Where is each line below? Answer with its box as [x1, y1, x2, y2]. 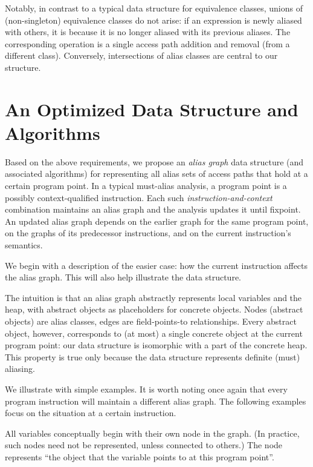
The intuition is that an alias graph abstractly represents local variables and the [5, 291, 302, 303]
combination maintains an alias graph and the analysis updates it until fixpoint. [5, 203, 301, 216]
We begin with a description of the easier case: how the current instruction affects [5, 259, 308, 271]
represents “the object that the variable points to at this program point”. [5, 450, 274, 463]
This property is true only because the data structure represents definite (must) [5, 350, 300, 363]
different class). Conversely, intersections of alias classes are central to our [5, 49, 278, 62]
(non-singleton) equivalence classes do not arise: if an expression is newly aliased [5, 13, 302, 26]
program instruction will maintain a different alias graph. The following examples [5, 394, 306, 407]
